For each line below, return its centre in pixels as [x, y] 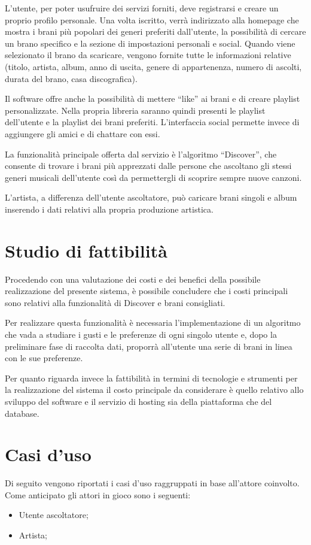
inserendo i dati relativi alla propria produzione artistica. [109, 209]
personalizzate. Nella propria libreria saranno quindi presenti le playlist [135, 110]
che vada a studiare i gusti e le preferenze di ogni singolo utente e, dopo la [141, 334]
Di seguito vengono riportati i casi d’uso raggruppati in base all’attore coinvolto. [152, 483]
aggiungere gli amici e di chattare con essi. [83, 133]
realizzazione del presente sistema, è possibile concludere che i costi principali [147, 291]
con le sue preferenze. [44, 358]
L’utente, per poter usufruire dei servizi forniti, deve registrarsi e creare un [142, 8]
